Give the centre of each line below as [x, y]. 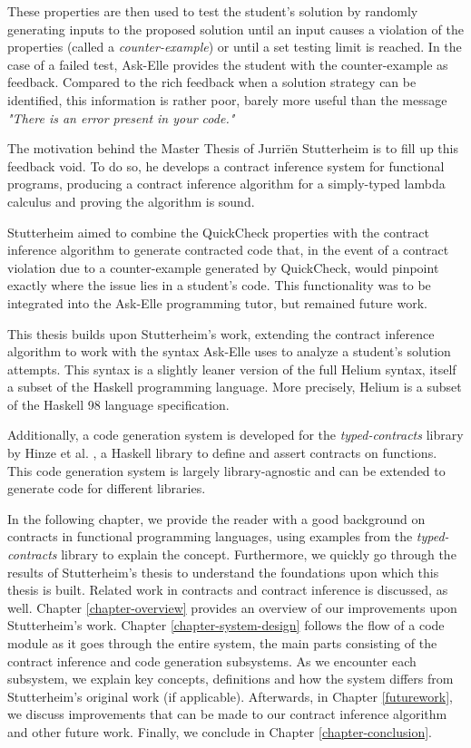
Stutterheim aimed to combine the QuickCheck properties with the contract [218, 232]
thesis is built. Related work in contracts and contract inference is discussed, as [228, 590]
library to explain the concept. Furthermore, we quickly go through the [259, 554]
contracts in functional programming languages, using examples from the [210, 536]
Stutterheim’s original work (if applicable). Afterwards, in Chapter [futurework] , [230, 696]
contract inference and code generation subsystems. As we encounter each [212, 661]
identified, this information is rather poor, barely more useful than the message [227, 99]
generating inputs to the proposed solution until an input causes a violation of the [235, 29]
